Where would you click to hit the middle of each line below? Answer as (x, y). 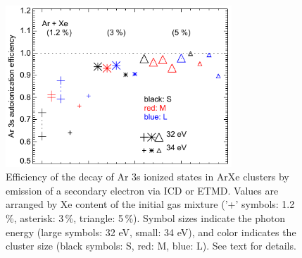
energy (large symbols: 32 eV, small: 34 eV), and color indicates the (151, 232)
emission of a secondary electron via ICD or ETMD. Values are (142, 190)
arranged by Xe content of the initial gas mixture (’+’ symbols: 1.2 (150, 204)
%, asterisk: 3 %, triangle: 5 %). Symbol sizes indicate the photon (146, 218)
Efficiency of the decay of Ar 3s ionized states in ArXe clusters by (147, 177)
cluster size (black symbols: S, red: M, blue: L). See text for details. (151, 246)
